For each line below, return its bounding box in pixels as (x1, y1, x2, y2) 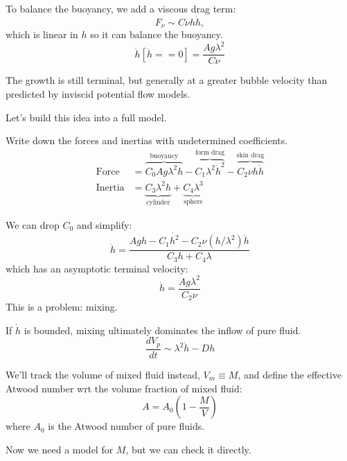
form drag (195, 149, 225, 157)
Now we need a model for (6, 442, 114, 456)
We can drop (6, 217, 60, 232)
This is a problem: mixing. (6, 299, 118, 314)
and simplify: (76, 217, 132, 232)
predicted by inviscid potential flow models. (6, 87, 190, 101)
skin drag (236, 151, 265, 159)
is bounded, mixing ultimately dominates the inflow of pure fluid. (24, 322, 301, 337)
